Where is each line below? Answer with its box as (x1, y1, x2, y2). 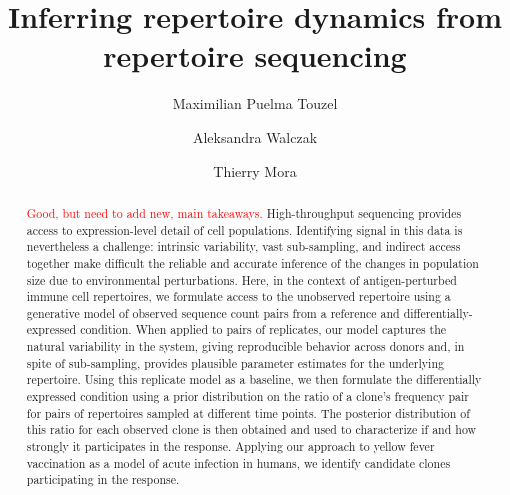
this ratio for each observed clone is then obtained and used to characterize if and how (26, 421, 477, 438)
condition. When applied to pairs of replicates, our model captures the (80, 321, 447, 338)
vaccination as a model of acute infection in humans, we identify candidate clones (26, 454, 451, 471)
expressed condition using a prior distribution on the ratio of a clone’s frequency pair (26, 388, 470, 405)
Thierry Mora (213, 160, 297, 181)
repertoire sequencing (103, 35, 407, 76)
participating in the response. (26, 471, 180, 488)
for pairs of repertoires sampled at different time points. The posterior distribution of (26, 404, 470, 421)
